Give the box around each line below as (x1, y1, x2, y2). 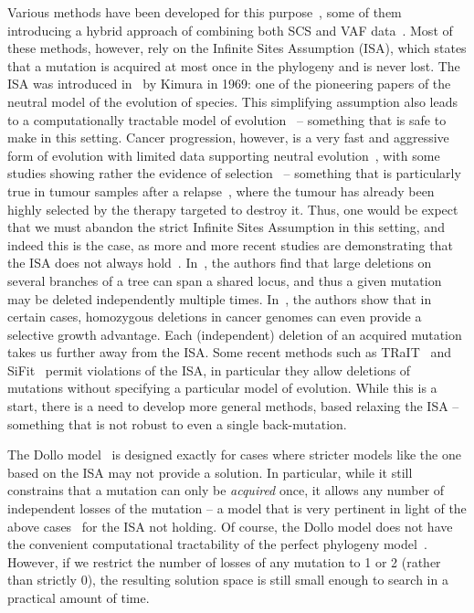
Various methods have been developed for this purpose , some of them (7, 3, 402, 21)
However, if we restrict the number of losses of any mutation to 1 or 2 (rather (7, 552, 441, 571)
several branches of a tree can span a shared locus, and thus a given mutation (7, 270, 442, 290)
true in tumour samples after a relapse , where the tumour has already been (7, 181, 435, 200)
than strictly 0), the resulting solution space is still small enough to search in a (7, 570, 448, 589)
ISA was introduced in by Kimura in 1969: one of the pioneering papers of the (7, 74, 451, 93)
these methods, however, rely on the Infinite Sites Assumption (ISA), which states (7, 38, 467, 58)
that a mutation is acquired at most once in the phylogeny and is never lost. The (7, 56, 460, 75)
